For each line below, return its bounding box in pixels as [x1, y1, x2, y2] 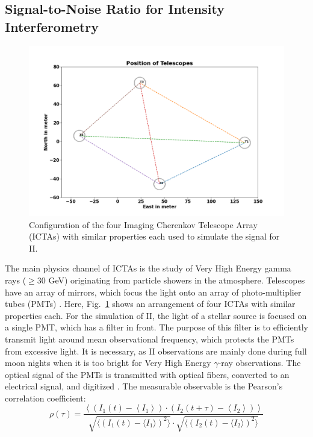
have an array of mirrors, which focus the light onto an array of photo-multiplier [5, 285, 302, 298]
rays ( [5, 273, 26, 286]
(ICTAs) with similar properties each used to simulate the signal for [29, 230, 280, 243]
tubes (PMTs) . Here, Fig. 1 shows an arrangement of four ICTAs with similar [5, 297, 296, 310]
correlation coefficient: [5, 391, 86, 404]
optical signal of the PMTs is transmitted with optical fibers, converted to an [5, 368, 290, 380]
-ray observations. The [218, 356, 301, 369]
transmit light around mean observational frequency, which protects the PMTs [5, 332, 294, 345]
